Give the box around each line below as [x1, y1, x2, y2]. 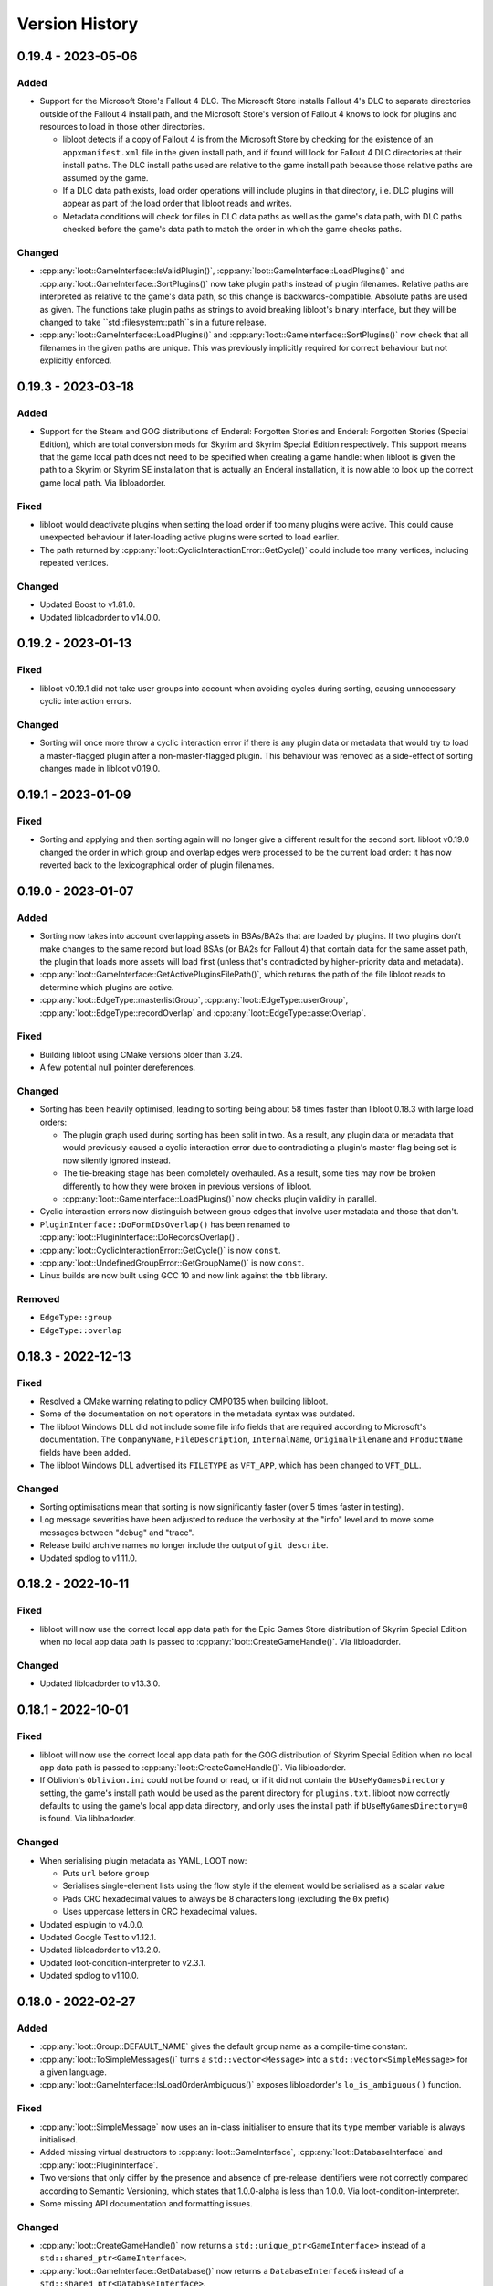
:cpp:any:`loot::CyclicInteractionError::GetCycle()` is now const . [39, 1244, 282, 1255]
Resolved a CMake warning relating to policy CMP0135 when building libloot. [39, 1395, 329, 1406]
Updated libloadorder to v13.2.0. [39, 1944, 162, 1956]
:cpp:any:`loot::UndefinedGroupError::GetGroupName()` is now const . [39, 1257, 305, 1268]
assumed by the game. [62, 172, 149, 183]
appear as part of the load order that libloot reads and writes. [62, 198, 292, 209]
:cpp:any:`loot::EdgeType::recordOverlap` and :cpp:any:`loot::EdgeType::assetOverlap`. [39, 1007, 367, 1019]
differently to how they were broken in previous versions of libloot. [62, 1180, 312, 1191]
